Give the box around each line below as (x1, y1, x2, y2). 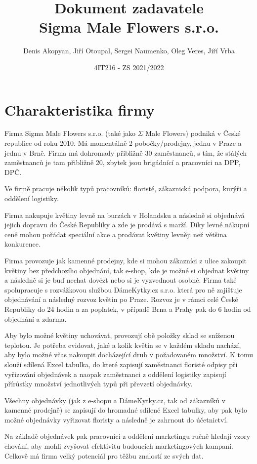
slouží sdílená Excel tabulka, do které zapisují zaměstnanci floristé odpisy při (4, 359, 238, 369)
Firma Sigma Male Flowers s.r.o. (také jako (4, 128, 136, 138)
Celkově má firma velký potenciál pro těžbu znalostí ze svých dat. (4, 450, 204, 461)
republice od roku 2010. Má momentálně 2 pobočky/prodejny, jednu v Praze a (4, 138, 242, 148)
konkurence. (4, 239, 41, 249)
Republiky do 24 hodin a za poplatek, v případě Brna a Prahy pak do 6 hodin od (4, 303, 251, 314)
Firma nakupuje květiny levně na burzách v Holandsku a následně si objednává (4, 210, 245, 220)
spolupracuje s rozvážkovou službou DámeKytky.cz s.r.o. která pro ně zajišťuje (4, 284, 242, 295)
